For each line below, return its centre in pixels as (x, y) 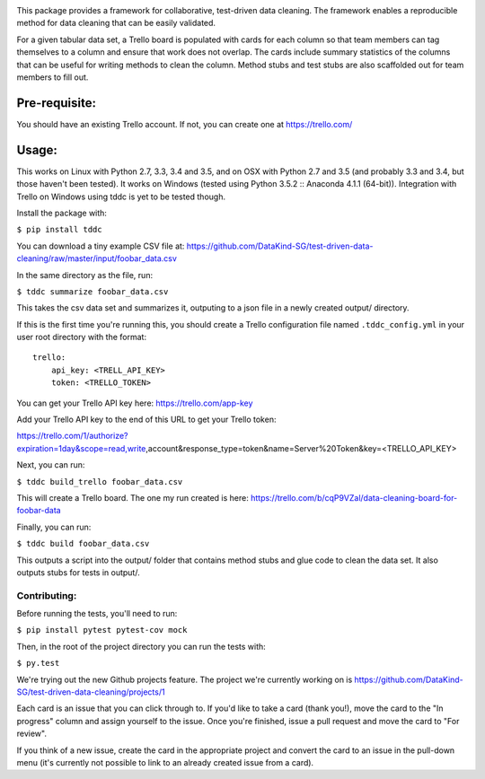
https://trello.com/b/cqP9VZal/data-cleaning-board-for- (354, 497)
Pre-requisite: (56, 103)
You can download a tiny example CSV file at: (101, 246)
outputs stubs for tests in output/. (78, 572)
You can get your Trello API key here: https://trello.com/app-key (135, 403)
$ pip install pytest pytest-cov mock (102, 630)
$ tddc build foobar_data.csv (83, 544)
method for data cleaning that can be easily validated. (116, 23)
